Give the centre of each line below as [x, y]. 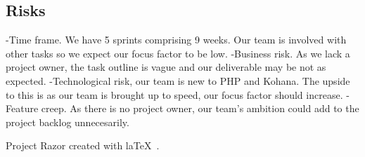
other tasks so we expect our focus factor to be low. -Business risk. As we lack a [178, 53]
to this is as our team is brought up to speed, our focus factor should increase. [174, 94]
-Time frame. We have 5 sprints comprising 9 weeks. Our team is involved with [176, 40]
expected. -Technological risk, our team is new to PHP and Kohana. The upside [178, 80]
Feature [22, 108]
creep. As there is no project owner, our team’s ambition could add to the [200, 108]
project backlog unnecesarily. [68, 122]
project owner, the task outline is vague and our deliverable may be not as [166, 67]
